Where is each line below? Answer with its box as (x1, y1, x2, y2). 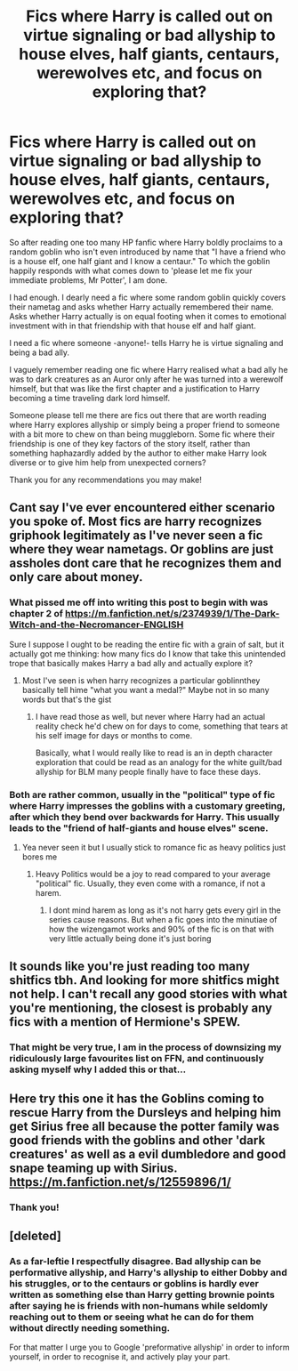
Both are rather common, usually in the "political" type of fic (9, 788, 276, 801)
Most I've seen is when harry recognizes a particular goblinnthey (21, 674, 261, 686)
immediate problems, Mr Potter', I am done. (9, 274, 167, 286)
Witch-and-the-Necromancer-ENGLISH (9, 618, 184, 631)
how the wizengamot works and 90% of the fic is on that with (48, 923, 274, 934)
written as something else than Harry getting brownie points (9, 1288, 276, 1301)
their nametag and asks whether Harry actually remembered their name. (9, 301, 274, 312)
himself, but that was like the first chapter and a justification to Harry (9, 383, 261, 393)
